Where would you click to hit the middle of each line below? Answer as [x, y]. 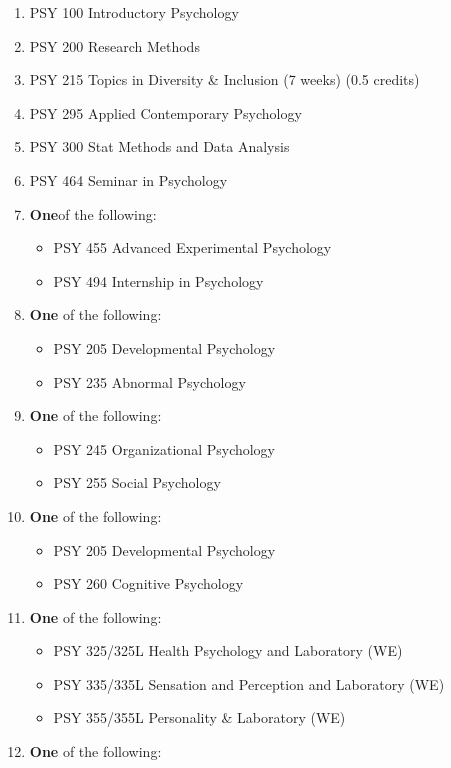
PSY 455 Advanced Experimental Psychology [192, 247]
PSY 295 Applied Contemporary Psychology [165, 112]
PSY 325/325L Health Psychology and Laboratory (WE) [228, 650]
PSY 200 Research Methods [114, 45]
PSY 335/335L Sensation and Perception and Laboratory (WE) [249, 683]
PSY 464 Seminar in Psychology [128, 179]
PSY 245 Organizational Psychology [164, 448]
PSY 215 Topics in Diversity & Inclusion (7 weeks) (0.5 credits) [224, 79]
